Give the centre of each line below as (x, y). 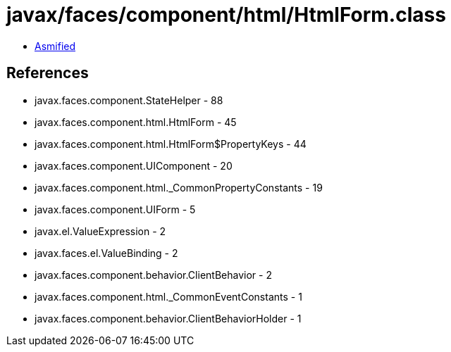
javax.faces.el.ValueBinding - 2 (106, 253)
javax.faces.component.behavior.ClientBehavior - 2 (153, 275)
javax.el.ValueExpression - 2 (100, 231)
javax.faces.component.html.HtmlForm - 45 (136, 122)
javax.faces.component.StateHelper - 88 (129, 100)
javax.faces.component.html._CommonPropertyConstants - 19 (179, 187)
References (48, 73)
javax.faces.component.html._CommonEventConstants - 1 (168, 296)
